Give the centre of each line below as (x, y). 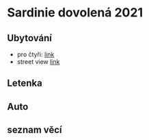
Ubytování (30, 38)
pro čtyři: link (36, 54)
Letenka (25, 83)
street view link (38, 62)
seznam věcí (35, 130)
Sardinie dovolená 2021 (75, 13)
